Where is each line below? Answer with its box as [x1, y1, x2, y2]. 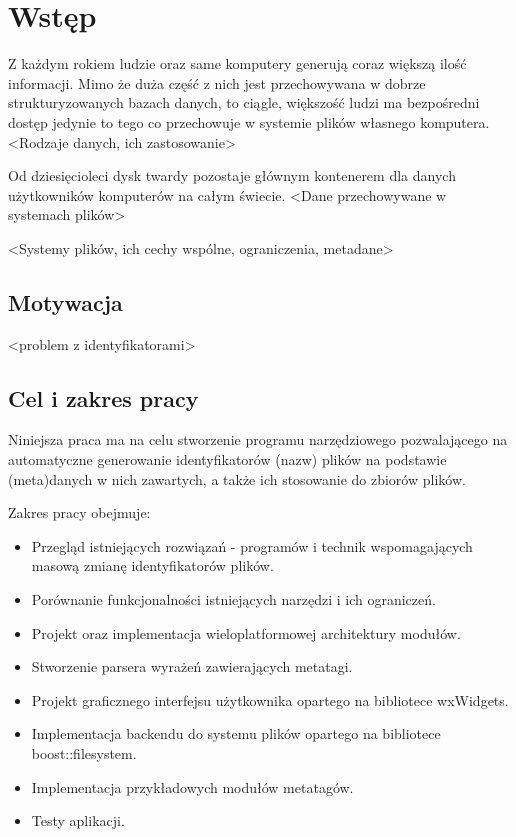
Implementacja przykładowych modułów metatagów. [31, 776, 354, 797]
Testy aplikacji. [31, 810, 125, 831]
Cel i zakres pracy [8, 382, 199, 413]
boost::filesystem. [31, 743, 137, 763]
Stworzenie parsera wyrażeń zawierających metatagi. [31, 656, 353, 677]
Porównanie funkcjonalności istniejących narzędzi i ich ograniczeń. [31, 589, 436, 610]
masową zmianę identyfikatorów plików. [31, 555, 274, 576]
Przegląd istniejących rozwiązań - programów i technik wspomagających [31, 535, 473, 556]
